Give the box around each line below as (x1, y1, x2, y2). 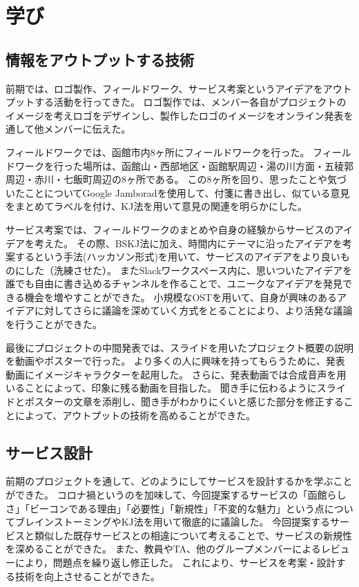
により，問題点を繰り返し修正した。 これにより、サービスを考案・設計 (14, 555, 336, 569)
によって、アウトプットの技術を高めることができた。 (14, 407, 256, 422)
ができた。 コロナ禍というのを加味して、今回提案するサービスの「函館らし (6, 488, 347, 502)
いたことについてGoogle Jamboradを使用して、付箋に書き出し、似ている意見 (6, 185, 350, 200)
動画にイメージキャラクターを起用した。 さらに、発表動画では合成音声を (6, 367, 337, 381)
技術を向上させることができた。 (14, 568, 160, 583)
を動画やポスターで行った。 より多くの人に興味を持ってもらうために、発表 (6, 354, 345, 368)
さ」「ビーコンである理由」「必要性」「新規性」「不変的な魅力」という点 (6, 501, 324, 515)
